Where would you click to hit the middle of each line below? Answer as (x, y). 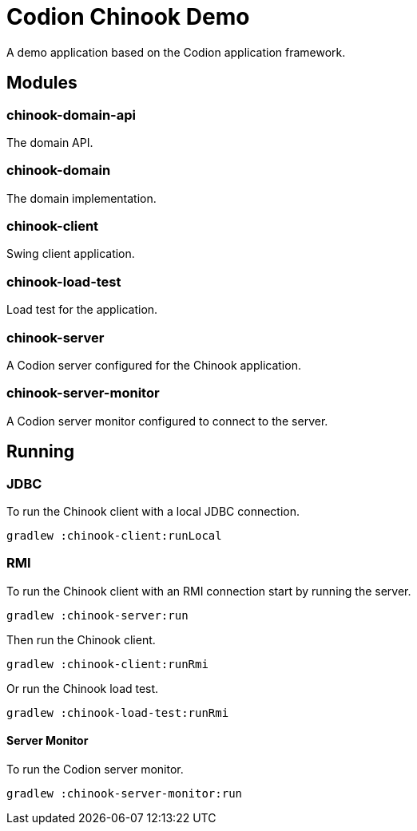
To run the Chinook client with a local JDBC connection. (153, 511)
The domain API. (50, 142)
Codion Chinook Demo (128, 17)
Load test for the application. (82, 310)
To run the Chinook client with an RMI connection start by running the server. (209, 591)
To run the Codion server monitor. (95, 769)
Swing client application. (71, 254)
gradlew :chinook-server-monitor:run (125, 793)
